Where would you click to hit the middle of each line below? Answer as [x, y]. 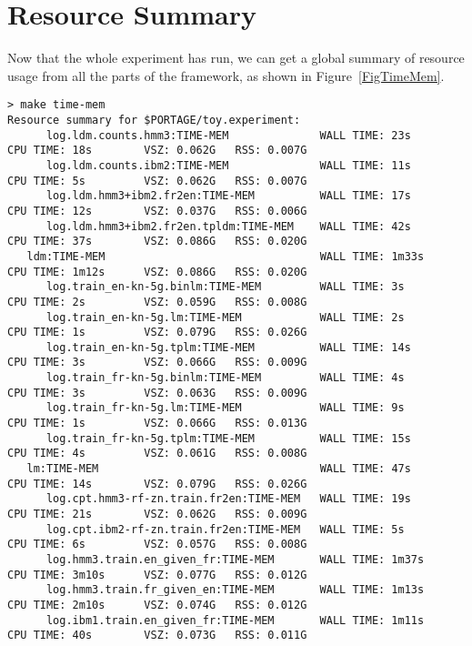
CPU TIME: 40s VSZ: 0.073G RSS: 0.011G [157, 636]
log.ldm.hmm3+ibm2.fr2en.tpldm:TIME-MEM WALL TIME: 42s [228, 226]
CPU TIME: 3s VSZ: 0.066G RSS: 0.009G [157, 363]
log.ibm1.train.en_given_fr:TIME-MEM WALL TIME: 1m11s [235, 620]
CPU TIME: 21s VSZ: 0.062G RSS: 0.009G [157, 515]
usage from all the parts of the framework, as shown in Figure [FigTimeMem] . [226, 75]
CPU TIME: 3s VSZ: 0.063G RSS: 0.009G [157, 393]
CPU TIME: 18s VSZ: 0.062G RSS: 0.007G [157, 151]
